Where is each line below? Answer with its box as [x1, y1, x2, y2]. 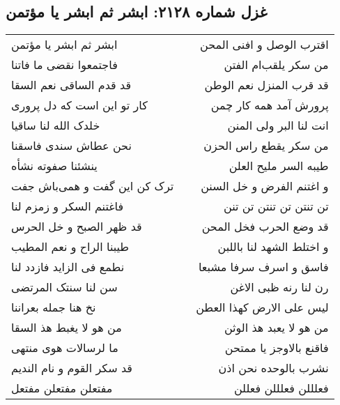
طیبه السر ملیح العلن [229, 158, 329, 174]
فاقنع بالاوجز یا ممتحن [224, 339, 329, 356]
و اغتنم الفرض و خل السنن [201, 178, 329, 194]
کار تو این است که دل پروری [11, 97, 148, 114]
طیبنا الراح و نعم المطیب [11, 238, 130, 255]
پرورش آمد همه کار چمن [210, 97, 329, 114]
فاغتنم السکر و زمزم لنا [11, 198, 124, 215]
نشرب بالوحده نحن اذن [218, 360, 329, 376]
